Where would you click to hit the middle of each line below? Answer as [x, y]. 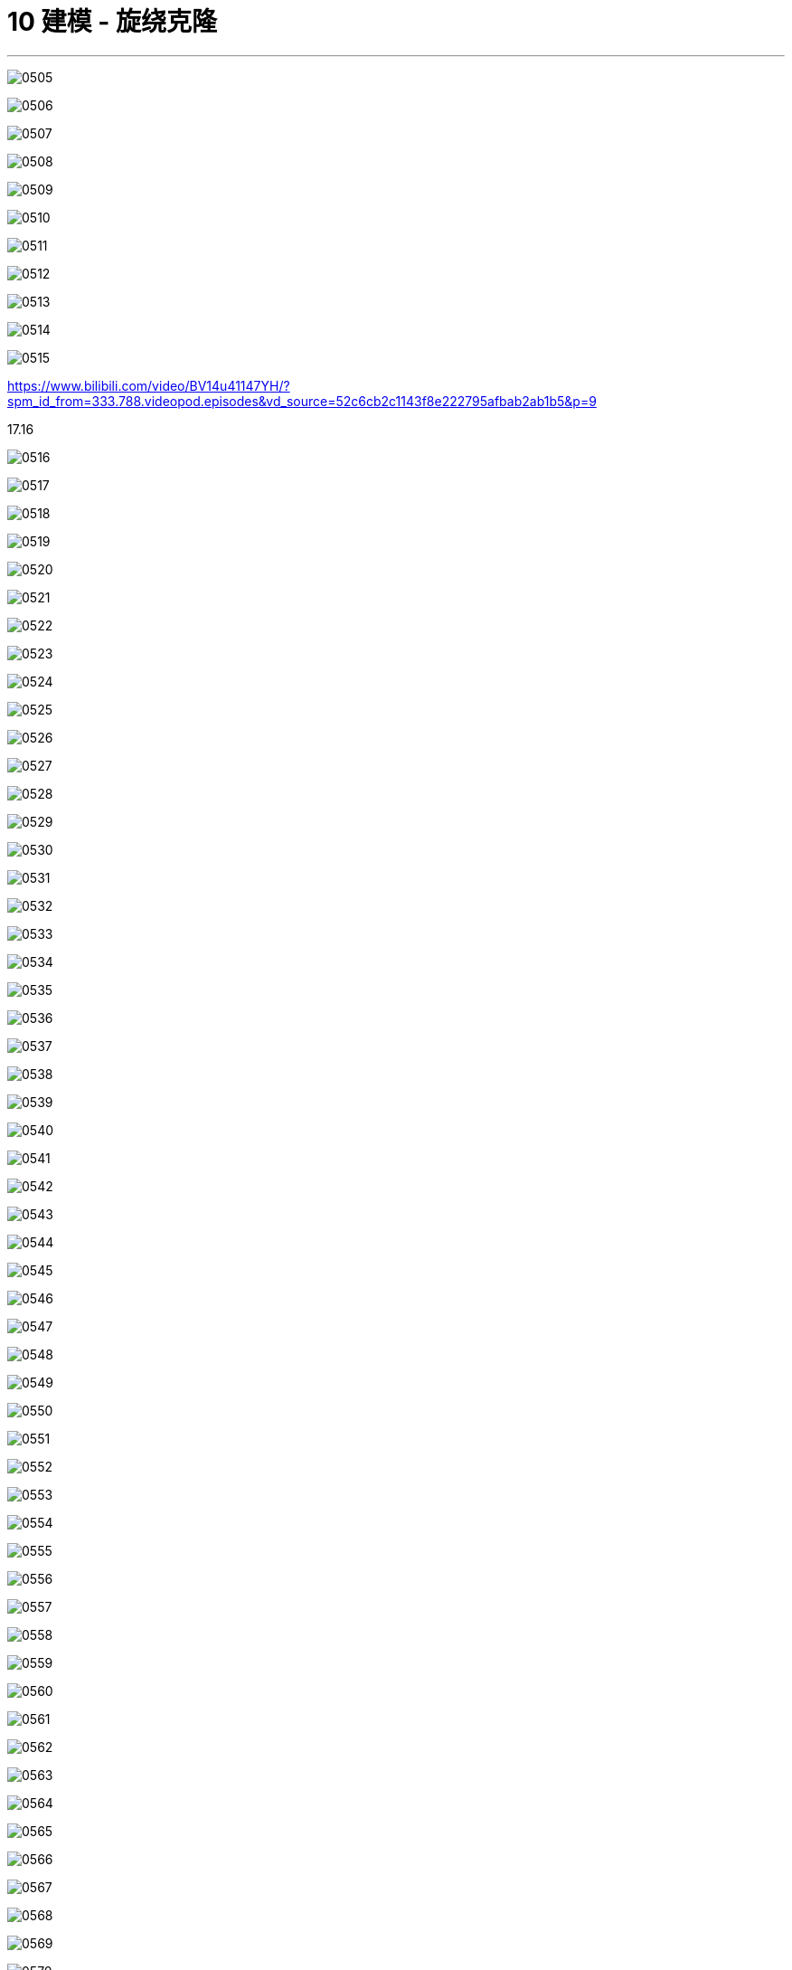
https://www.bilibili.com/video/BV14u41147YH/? [149, 385]
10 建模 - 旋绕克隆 [112, 22]
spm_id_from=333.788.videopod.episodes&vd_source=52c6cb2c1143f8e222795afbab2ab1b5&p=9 [302, 401]
